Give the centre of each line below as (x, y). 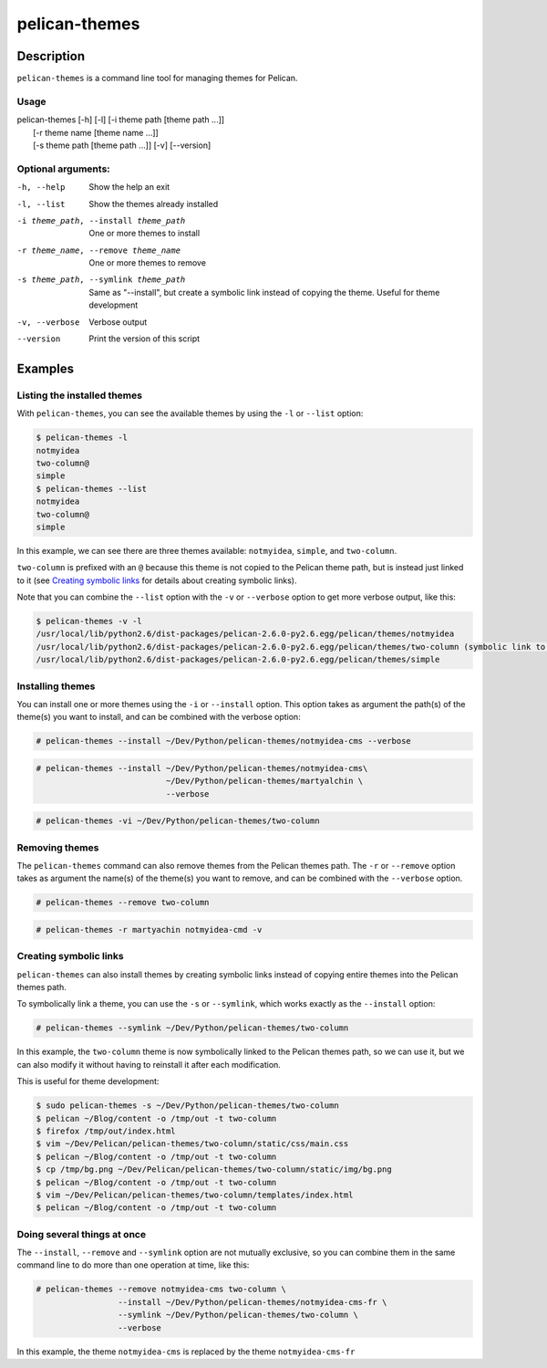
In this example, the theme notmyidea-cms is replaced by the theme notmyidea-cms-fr (186, 1352)
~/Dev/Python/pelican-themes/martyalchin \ (264, 781)
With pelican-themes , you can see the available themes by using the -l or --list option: (190, 413)
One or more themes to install (144, 234)
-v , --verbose (48, 322)
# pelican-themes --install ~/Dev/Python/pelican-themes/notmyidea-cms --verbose (224, 741)
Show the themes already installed (154, 204)
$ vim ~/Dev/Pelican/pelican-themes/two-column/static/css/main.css (192, 1144)
